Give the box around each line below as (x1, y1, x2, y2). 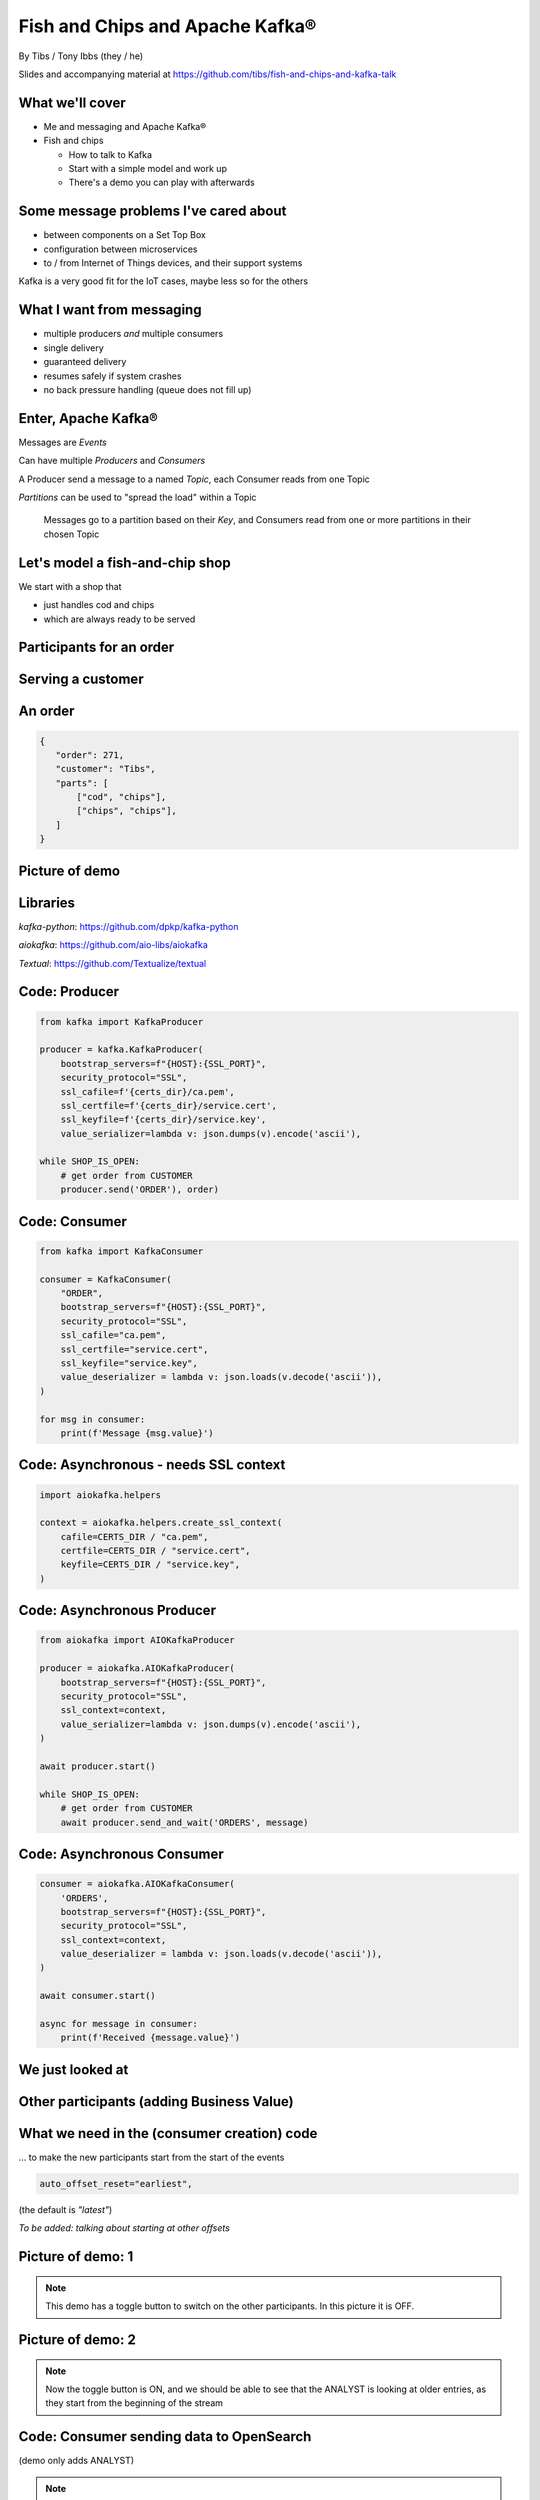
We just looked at (18, 2061, 129, 2078)
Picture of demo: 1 (18, 2248, 134, 2265)
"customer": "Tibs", (55, 763, 157, 775)
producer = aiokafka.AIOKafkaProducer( (39, 1663, 235, 1674)
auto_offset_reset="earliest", (39, 2178, 194, 2189)
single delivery (43, 341, 104, 354)
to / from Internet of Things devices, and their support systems (43, 257, 303, 269)
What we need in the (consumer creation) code (18, 2125, 318, 2142)
